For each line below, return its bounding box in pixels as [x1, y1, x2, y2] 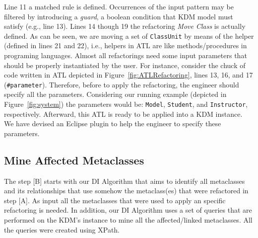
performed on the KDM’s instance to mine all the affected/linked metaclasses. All [4, 215, 253, 225]
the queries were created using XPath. [4, 224, 120, 235]
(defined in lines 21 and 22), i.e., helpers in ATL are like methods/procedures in [4, 40, 247, 51]
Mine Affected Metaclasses [4, 152, 144, 167]
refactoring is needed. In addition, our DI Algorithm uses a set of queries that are [4, 205, 252, 215]
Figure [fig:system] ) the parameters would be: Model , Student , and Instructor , [4, 99, 248, 109]
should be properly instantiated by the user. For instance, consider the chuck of [4, 60, 246, 70]
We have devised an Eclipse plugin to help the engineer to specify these [4, 118, 221, 129]
